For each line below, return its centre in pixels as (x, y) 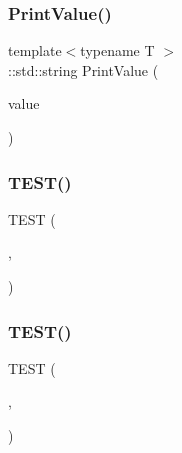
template (35, 50)
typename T (117, 50)
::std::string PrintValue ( (83, 69)
